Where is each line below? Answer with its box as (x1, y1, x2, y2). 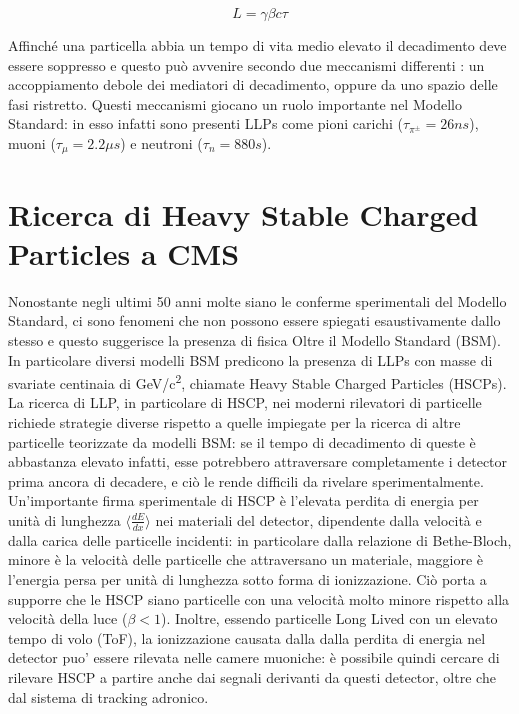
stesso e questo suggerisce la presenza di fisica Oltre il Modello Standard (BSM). (8, 329, 501, 350)
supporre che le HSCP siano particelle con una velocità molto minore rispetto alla (8, 588, 510, 609)
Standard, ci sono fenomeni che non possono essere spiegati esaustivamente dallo (8, 310, 501, 331)
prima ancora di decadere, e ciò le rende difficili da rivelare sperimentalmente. (8, 470, 484, 491)
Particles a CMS (8, 232, 240, 273)
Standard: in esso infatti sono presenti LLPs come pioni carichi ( (8, 113, 404, 134)
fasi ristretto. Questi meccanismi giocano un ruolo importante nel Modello (8, 93, 462, 114)
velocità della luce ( (8, 608, 128, 629)
